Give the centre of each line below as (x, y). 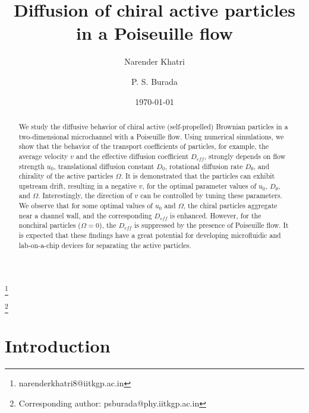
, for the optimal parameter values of (199, 185)
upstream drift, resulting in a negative (78, 185)
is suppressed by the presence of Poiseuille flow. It (211, 225)
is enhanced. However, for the (216, 215)
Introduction (58, 346)
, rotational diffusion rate (204, 166)
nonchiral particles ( (50, 225)
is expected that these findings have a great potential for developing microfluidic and (150, 235)
